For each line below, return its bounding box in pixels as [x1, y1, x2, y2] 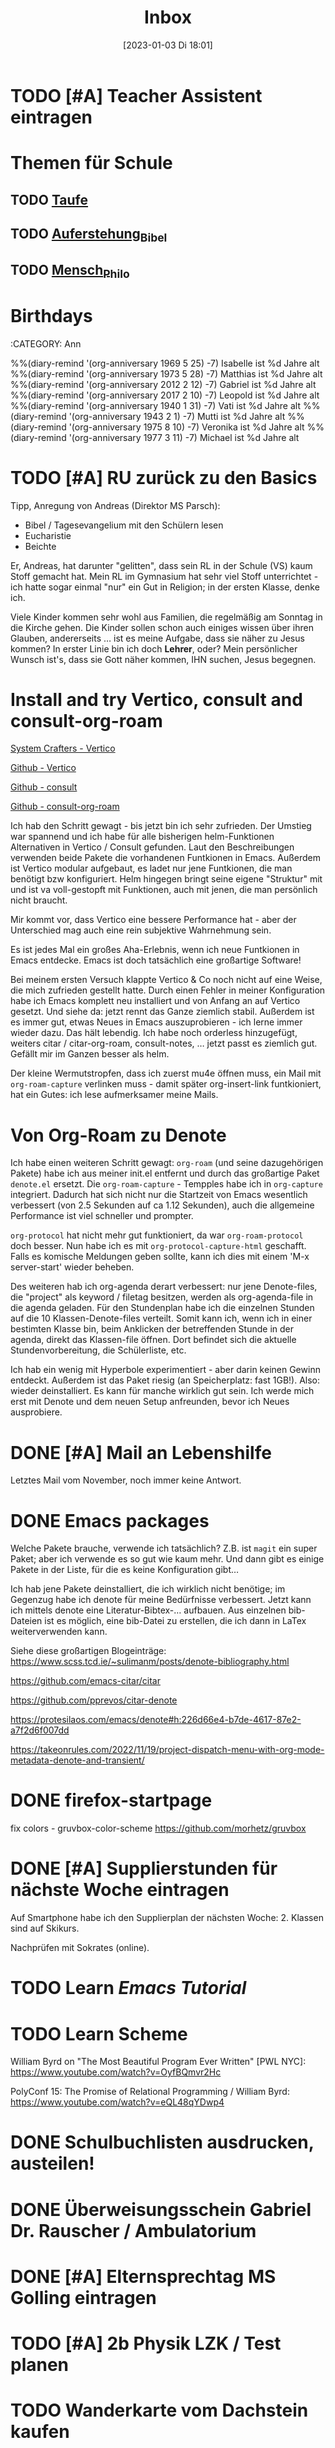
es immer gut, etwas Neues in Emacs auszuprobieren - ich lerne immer [10, 1016, 303, 1028]
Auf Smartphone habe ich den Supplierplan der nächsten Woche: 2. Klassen [10, 1912, 324, 1924]
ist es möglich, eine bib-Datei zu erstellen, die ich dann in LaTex [44, 1615, 307, 1627]
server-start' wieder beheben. [10, 1261, 135, 1273]
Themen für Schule [10, 152, 173, 175]
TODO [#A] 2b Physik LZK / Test [10, 2332, 282, 2355]
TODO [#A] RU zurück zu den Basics [10, 466, 318, 489]
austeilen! [10, 2152, 95, 2175]
